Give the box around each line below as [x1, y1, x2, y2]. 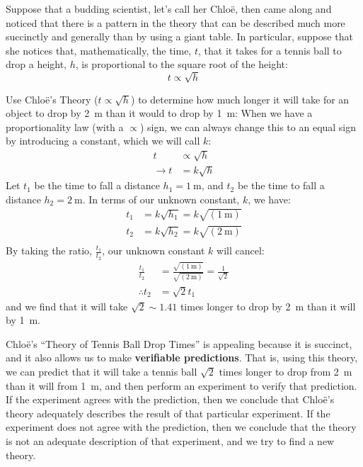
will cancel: [217, 243, 265, 258]
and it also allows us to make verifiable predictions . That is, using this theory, [6, 350, 358, 365]
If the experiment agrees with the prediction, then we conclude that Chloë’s [6, 392, 335, 407]
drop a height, [6, 57, 67, 72]
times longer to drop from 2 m [219, 364, 352, 379]
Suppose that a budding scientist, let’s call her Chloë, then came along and [6, 1, 332, 16]
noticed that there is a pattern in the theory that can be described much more [6, 15, 345, 30]
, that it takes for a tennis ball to [197, 43, 342, 57]
